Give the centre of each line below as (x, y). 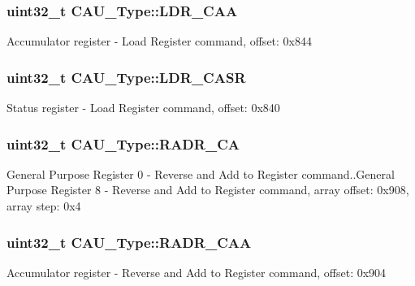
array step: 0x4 (44, 206)
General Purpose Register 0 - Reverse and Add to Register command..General (201, 173)
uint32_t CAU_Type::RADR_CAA (129, 242)
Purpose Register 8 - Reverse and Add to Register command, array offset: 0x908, (208, 190)
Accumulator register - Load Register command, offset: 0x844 (159, 41)
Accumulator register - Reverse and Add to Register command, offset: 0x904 (197, 272)
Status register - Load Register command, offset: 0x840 (143, 108)
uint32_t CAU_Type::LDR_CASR (126, 77)
